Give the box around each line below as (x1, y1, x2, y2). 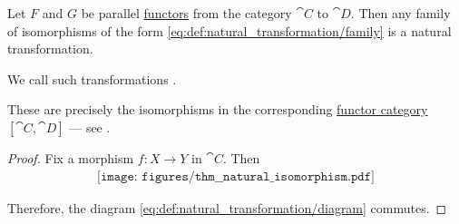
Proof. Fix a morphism (7, 148, 134, 167)
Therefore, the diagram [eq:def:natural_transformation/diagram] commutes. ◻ (7, 198, 447, 217)
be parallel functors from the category (81, 4, 292, 22)
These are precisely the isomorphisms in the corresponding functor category (7, 100, 428, 119)
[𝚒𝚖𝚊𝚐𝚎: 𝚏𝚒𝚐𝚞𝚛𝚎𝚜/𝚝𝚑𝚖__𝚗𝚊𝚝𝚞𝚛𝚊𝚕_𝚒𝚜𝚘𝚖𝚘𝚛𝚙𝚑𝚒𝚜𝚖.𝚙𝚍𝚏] (97, 170, 375, 183)
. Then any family (350, 4, 451, 22)
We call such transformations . (7, 69, 177, 88)
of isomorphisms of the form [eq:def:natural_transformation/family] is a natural (7, 21, 452, 40)
